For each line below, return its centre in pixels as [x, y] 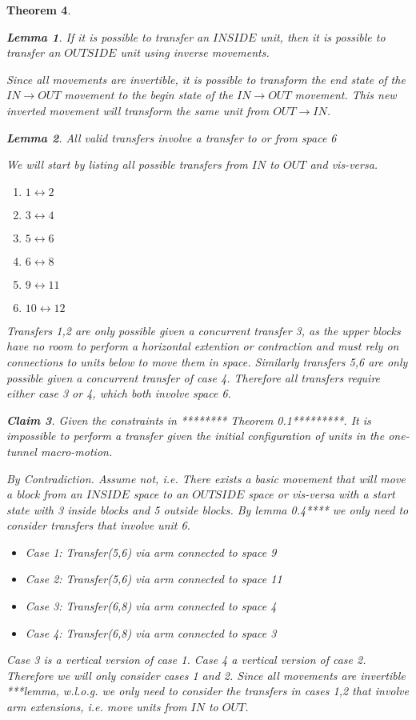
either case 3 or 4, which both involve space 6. [119, 393]
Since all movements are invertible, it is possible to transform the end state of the [206, 79]
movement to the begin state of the [148, 95]
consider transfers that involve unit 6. [98, 525]
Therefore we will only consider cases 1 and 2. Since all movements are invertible [206, 675]
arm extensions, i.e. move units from [97, 707]
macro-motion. [76, 451]
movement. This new [346, 95]
